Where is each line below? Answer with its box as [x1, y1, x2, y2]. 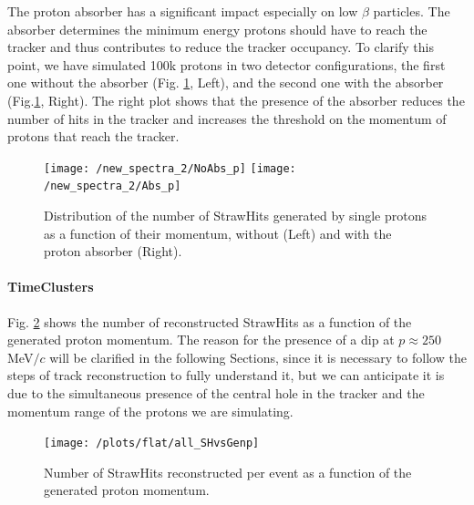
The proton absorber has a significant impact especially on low [7, 2, 358, 20]
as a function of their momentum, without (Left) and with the [44, 223, 392, 242]
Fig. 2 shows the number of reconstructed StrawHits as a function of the [7, 312, 412, 331]
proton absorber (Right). [44, 242, 182, 261]
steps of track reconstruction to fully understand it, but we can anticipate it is [7, 366, 445, 385]
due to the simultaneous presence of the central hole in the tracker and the [7, 384, 425, 403]
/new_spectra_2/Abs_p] [44, 180, 181, 193]
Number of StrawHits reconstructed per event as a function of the [44, 462, 412, 481]
